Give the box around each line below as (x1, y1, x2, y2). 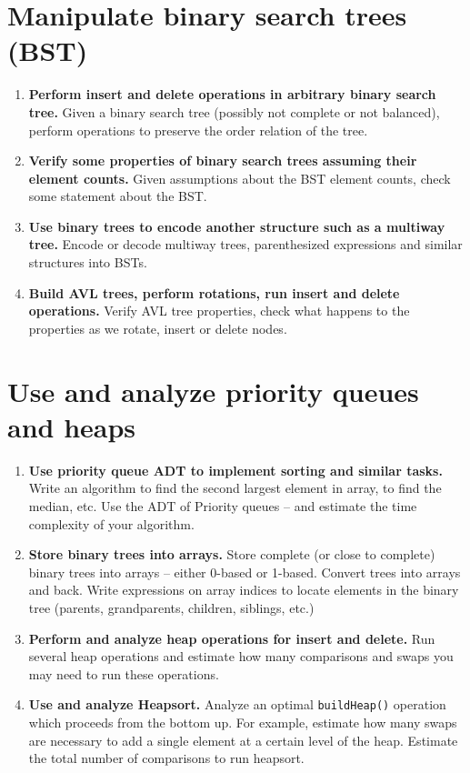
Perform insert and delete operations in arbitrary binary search (28, 85, 436, 104)
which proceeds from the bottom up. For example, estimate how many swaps (28, 712, 457, 731)
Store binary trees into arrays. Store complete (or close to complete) (28, 545, 435, 564)
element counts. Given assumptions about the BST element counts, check (28, 168, 451, 187)
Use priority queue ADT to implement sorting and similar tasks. (28, 460, 443, 479)
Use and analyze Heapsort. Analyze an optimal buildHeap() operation (28, 695, 446, 714)
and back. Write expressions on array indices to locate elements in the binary (28, 580, 459, 599)
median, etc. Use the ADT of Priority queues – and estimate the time (28, 496, 417, 515)
